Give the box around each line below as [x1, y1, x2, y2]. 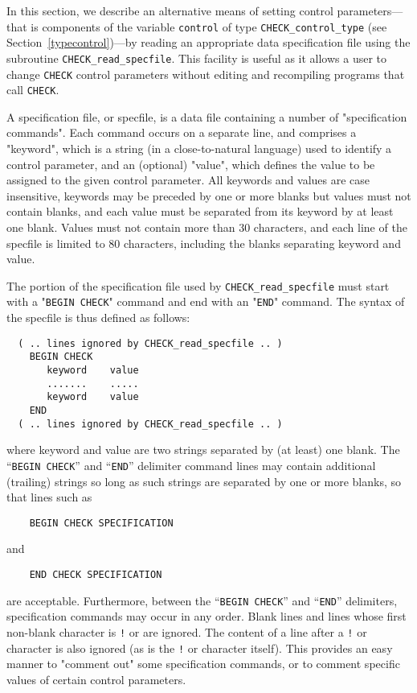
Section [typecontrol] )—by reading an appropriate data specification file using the [6, 34, 411, 51]
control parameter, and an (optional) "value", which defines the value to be [6, 155, 375, 172]
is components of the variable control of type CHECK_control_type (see [31, 18, 387, 35]
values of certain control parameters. [6, 670, 186, 687]
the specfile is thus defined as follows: [6, 309, 190, 326]
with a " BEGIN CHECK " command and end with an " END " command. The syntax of [6, 293, 405, 310]
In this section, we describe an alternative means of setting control [6, 2, 333, 19]
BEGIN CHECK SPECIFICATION [29, 517, 174, 529]
